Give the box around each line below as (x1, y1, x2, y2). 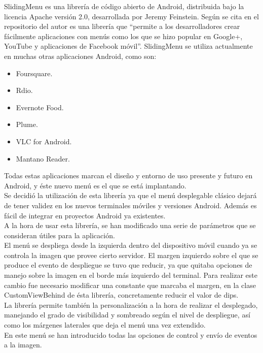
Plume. (16, 119, 38, 130)
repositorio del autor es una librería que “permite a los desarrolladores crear (4, 21, 240, 31)
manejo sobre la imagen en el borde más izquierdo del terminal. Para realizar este (4, 270, 257, 280)
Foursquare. (16, 68, 53, 78)
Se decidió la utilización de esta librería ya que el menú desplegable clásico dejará (4, 190, 257, 201)
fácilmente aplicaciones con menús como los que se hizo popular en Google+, (4, 30, 243, 41)
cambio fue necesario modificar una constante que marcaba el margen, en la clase (4, 279, 256, 290)
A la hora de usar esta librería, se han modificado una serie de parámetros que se (4, 220, 256, 231)
